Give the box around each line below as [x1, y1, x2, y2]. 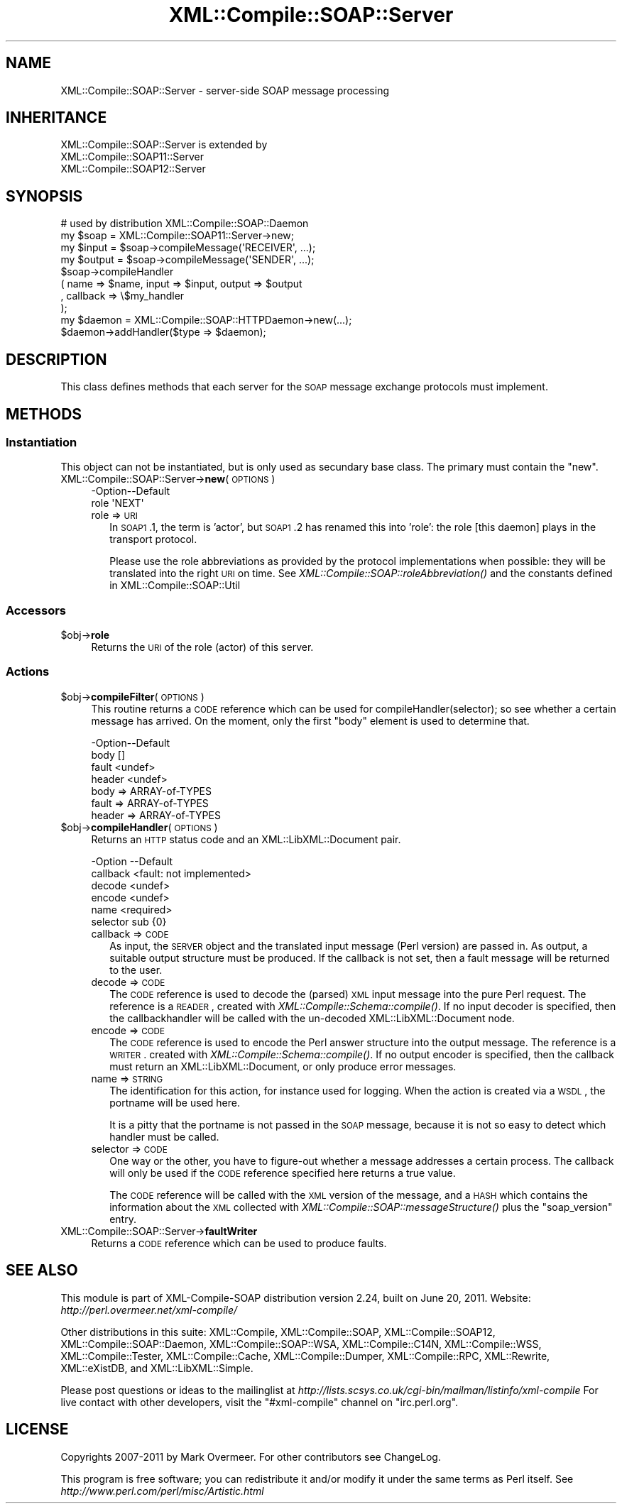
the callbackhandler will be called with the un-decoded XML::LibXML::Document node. [109, 1011, 515, 1024]
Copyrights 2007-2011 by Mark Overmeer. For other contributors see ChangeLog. [60, 1450, 441, 1463]
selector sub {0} [91, 915, 167, 928]
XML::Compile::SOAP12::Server [60, 163, 206, 175]
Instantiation [6, 434, 77, 449]
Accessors [6, 603, 67, 618]
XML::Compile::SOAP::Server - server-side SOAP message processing [60, 84, 389, 97]
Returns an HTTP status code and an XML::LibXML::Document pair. [91, 833, 401, 845]
